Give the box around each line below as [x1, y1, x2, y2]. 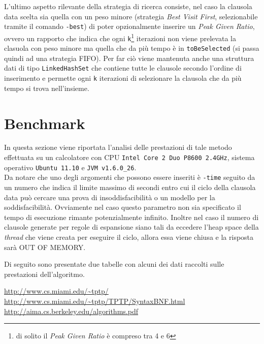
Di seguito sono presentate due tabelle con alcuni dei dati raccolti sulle [4, 259, 224, 269]
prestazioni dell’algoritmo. [4, 268, 85, 279]
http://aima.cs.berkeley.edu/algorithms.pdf [4, 305, 138, 316]
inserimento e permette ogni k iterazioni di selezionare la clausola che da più [4, 73, 242, 83]
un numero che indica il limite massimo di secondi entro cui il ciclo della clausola [4, 182, 256, 192]
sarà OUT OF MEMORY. [4, 241, 86, 252]
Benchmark [4, 112, 85, 133]
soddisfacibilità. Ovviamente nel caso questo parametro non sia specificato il [4, 202, 241, 212]
